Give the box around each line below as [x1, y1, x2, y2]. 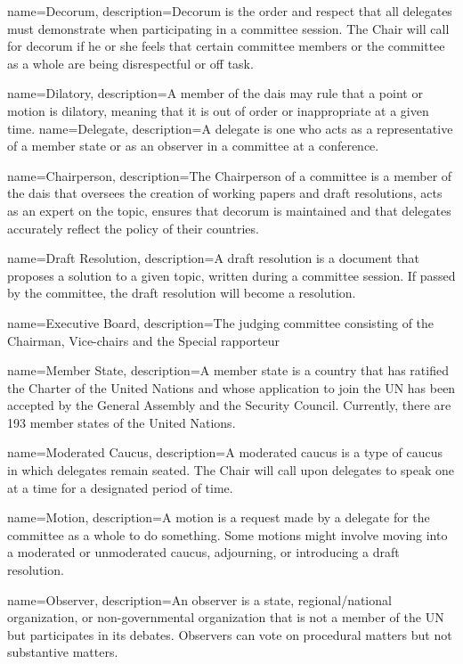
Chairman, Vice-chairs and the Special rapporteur [7, 331, 280, 349]
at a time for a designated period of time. [7, 478, 233, 496]
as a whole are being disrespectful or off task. [7, 53, 254, 72]
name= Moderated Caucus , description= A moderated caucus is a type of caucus [7, 443, 443, 462]
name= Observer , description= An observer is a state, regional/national [7, 590, 392, 609]
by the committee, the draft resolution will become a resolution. [7, 283, 356, 302]
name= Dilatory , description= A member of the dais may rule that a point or [7, 84, 423, 102]
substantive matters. [7, 643, 118, 661]
